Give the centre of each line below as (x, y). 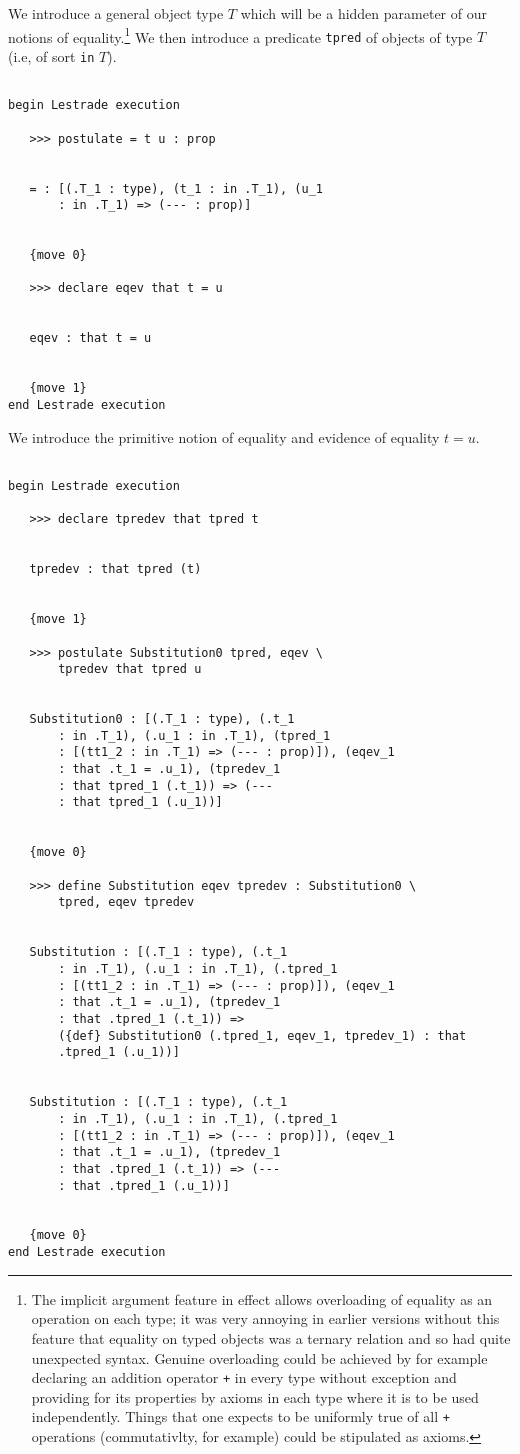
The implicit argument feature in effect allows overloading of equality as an (262, 1298)
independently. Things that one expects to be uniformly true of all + (240, 1416)
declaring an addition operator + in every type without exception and (244, 1377)
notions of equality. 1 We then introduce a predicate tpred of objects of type (240, 35)
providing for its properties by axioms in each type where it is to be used (255, 1396)
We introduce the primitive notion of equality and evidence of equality (224, 436)
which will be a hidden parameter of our (363, 13)
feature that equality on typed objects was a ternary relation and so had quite (271, 1337)
